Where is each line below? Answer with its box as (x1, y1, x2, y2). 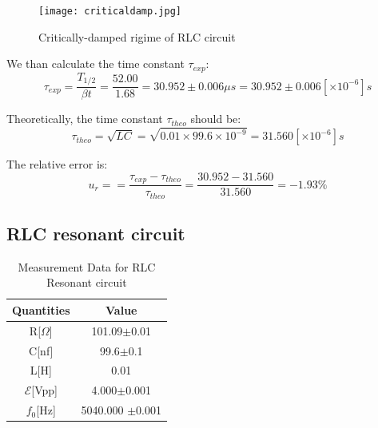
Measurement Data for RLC (18, 258, 156, 275)
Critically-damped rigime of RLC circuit (38, 28, 236, 45)
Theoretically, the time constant (6, 110, 163, 127)
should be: (190, 110, 241, 127)
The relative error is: (6, 156, 108, 172)
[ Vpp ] (31, 382, 58, 398)
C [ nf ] (29, 342, 54, 359)
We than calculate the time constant (6, 55, 185, 72)
